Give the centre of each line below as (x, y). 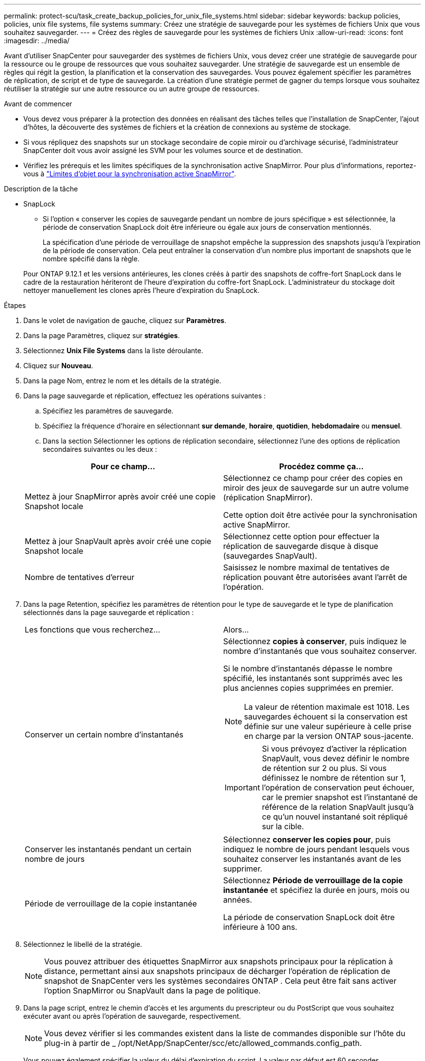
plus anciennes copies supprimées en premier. (308, 688)
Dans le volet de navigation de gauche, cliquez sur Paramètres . (125, 320)
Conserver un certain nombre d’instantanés (104, 735)
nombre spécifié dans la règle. (91, 259)
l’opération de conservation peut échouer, (338, 787)
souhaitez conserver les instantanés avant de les (312, 859)
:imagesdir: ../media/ (37, 41)
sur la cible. (283, 826)
